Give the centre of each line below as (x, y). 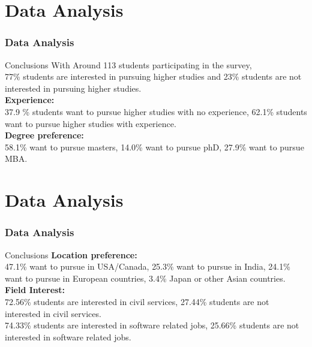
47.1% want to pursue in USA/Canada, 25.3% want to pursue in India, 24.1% (148, 266)
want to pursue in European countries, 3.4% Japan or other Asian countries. (145, 278)
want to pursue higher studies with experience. (91, 123)
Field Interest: (35, 290)
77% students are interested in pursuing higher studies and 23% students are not (153, 76)
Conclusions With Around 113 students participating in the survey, (128, 64)
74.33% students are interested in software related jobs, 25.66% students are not (152, 325)
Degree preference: (44, 135)
